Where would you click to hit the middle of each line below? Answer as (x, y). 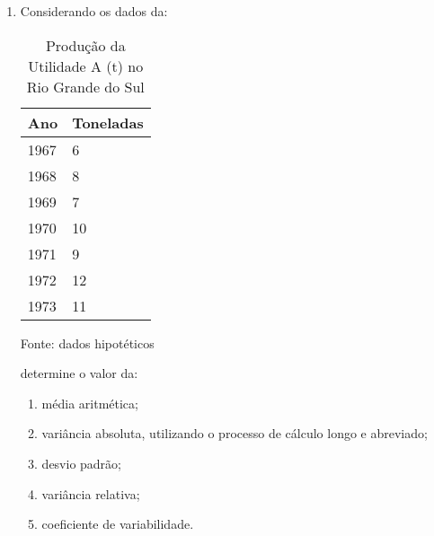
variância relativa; (91, 493)
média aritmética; (90, 403)
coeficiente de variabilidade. (118, 524)
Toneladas (108, 122)
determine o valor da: (79, 373)
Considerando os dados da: (94, 11)
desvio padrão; (82, 463)
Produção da (85, 45)
